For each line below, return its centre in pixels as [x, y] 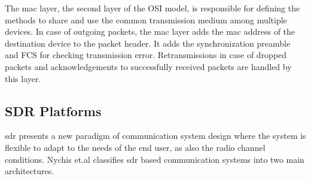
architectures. [30, 171]
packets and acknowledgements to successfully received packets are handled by [148, 66]
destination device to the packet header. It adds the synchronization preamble [148, 43]
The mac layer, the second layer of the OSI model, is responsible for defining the [153, 8]
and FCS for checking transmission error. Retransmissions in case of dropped [146, 55]
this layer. [23, 78]
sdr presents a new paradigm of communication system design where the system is [155, 136]
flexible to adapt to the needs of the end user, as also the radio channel [135, 147]
